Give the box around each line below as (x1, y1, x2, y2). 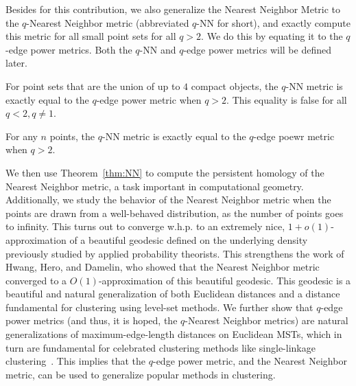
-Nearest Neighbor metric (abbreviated (26, 15, 189, 30)
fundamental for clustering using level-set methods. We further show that (5, 299, 313, 314)
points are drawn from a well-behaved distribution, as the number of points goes (5, 205, 344, 220)
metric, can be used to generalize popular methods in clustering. (5, 367, 276, 381)
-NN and (139, 42, 176, 56)
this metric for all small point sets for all (5, 29, 176, 43)
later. (5, 56, 27, 70)
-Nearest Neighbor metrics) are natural (185, 313, 348, 328)
